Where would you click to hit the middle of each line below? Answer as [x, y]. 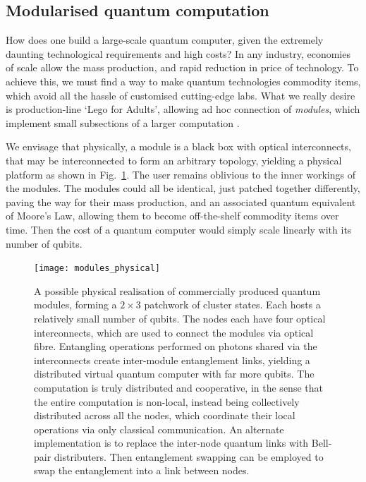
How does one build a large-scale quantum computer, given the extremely [165, 40]
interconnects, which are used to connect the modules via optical [174, 332]
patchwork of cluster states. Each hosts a [232, 305]
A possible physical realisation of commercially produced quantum [177, 290]
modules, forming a [75, 305]
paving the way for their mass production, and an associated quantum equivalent [181, 201]
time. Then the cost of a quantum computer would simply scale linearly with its [179, 229]
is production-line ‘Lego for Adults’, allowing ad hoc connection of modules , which [183, 109]
